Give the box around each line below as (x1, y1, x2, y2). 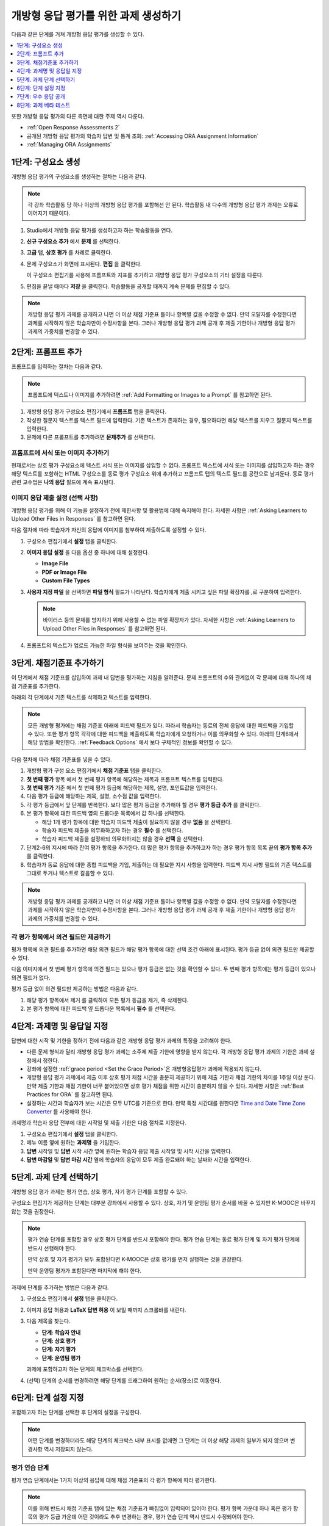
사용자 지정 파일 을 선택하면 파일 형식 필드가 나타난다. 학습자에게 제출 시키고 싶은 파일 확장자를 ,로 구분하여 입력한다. (26, 588, 302, 595)
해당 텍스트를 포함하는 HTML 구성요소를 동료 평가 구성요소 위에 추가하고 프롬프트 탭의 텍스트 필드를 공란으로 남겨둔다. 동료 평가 (11, 470, 314, 477)
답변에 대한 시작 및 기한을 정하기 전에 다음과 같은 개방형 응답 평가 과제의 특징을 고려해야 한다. (11, 1036, 232, 1044)
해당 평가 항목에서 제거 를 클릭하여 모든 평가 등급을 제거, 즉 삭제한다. (26, 996, 189, 1003)
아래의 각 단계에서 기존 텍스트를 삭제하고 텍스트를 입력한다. (11, 693, 152, 701)
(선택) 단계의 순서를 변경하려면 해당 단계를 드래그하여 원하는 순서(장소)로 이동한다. (26, 1376, 222, 1384)
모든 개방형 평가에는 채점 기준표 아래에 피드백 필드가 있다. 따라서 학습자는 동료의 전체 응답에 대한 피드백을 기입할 (27, 721, 294, 729)
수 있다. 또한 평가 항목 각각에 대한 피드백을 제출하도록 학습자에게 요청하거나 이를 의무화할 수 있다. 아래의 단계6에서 (27, 730, 299, 738)
